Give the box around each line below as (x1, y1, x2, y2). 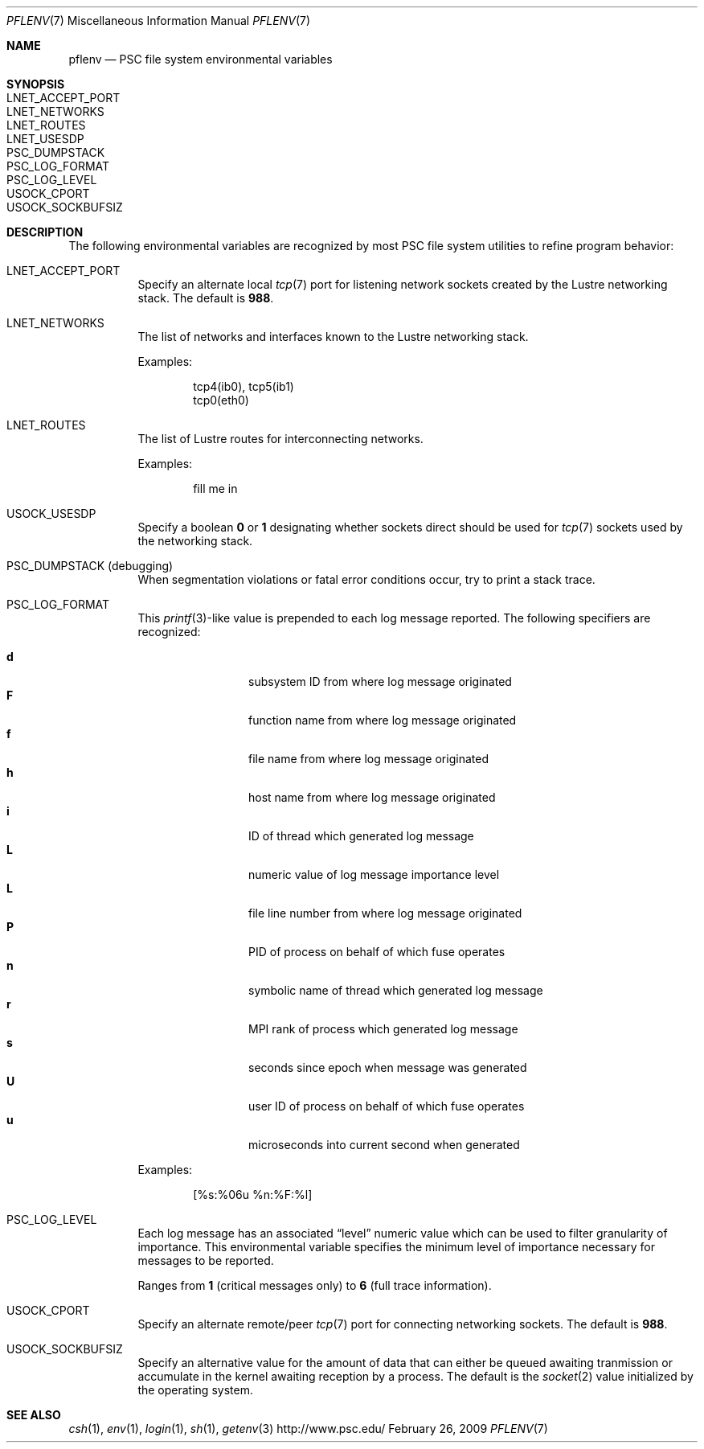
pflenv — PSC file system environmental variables (68, 52, 333, 66)
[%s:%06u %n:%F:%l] (193, 1188, 313, 1201)
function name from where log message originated (248, 713, 517, 727)
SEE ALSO (6, 1408, 61, 1422)
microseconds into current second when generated (248, 1138, 520, 1151)
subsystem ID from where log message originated (248, 675, 512, 688)
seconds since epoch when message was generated (248, 1061, 527, 1074)
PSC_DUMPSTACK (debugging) (6, 559, 174, 573)
